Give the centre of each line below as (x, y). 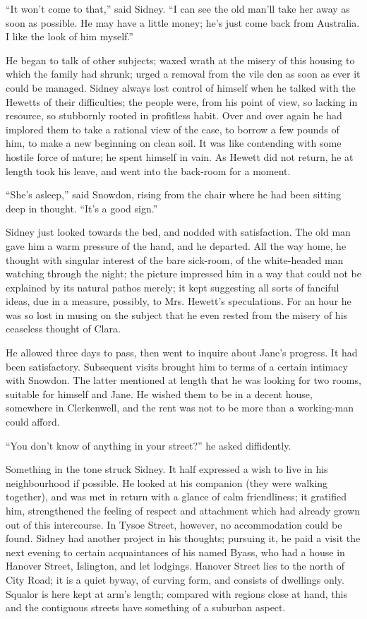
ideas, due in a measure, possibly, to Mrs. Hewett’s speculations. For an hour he (179, 301)
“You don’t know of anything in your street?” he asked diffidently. (149, 445)
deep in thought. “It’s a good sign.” (82, 208)
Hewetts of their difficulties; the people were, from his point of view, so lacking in (182, 101)
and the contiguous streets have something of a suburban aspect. (146, 607)
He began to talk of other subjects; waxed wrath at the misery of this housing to (180, 60)
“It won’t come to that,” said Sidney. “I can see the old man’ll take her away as (178, 8)
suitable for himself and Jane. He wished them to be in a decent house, (159, 393)
